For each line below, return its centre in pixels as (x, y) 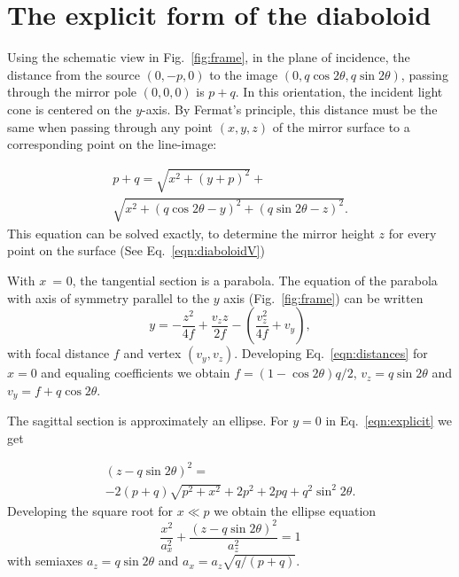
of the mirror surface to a (341, 126)
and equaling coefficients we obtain (136, 373)
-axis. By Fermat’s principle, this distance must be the (290, 109)
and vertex (152, 353)
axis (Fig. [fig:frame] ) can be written (323, 297)
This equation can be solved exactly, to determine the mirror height (191, 233)
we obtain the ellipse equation (295, 510)
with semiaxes (45, 561)
